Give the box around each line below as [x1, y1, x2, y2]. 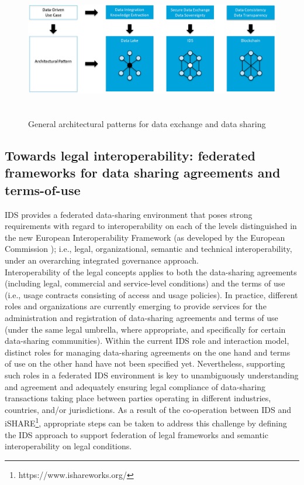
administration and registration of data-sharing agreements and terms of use [5, 312, 278, 324]
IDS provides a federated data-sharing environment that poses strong [5, 208, 253, 220]
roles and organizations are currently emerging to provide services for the [5, 300, 267, 312]
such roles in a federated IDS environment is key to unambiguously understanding [5, 369, 299, 381]
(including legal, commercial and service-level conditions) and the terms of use [5, 277, 285, 289]
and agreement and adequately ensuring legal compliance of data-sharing [5, 380, 265, 392]
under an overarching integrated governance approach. [5, 254, 199, 267]
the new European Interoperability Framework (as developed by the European [5, 231, 285, 243]
